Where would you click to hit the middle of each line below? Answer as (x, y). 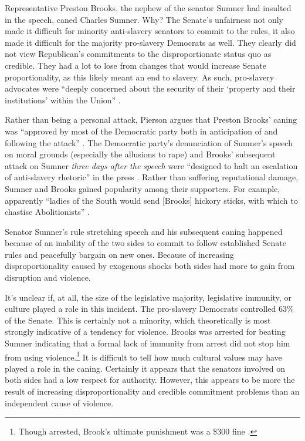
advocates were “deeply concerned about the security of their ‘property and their (150, 88)
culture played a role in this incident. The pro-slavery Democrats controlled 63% (149, 309)
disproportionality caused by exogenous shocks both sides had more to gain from (150, 266)
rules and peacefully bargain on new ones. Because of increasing (119, 254)
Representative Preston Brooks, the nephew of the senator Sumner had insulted (148, 8)
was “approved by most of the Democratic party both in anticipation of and (141, 131)
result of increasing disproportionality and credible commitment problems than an (152, 391)
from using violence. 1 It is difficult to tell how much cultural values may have (143, 356)
